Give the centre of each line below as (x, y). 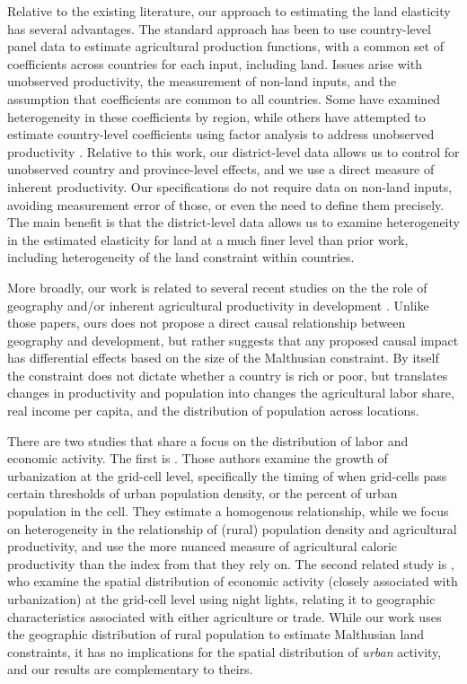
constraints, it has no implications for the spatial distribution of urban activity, (225, 651)
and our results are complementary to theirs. (130, 669)
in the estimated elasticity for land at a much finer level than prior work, (208, 239)
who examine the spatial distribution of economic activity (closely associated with (233, 581)
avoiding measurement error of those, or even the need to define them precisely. (226, 204)
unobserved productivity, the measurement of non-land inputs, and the (202, 81)
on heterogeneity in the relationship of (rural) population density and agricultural (232, 528)
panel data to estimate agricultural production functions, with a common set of (226, 46)
